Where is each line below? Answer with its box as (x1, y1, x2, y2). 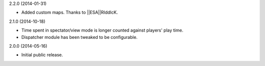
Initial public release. (21, 52, 63, 58)
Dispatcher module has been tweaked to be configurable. (21, 34, 138, 40)
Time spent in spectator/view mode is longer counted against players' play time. (21, 27, 184, 33)
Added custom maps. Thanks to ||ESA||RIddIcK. (21, 10, 118, 16)
